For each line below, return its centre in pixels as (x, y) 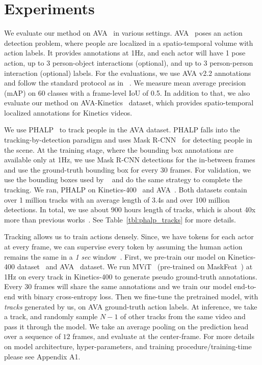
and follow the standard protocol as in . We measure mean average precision (125, 83)
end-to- (245, 286)
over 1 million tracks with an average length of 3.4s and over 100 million (117, 199)
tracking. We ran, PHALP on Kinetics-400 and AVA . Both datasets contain (126, 190)
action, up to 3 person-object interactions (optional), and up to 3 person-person (129, 62)
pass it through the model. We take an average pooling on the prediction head (126, 326)
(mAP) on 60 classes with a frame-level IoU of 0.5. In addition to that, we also (127, 92)
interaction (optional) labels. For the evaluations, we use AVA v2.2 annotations (128, 73)
